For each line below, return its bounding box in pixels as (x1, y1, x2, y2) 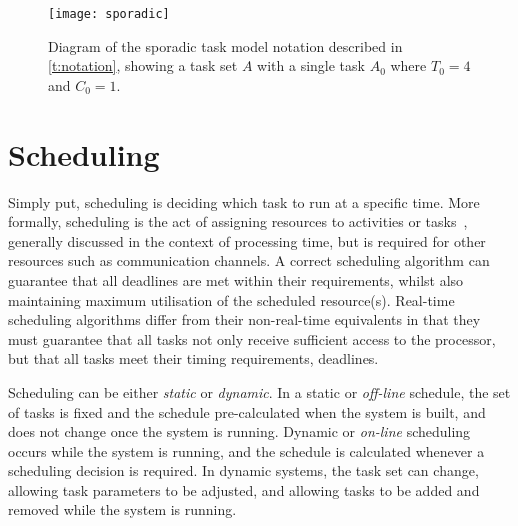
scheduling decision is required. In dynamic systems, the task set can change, (8, 460, 479, 481)
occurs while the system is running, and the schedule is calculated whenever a (8, 440, 485, 461)
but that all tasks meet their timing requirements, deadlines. (8, 348, 379, 369)
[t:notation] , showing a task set (48, 55, 238, 76)
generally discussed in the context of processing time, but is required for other (8, 230, 486, 251)
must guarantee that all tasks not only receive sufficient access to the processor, (8, 328, 496, 349)
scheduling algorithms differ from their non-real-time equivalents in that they (8, 309, 481, 330)
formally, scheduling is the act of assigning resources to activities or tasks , (8, 211, 468, 232)
